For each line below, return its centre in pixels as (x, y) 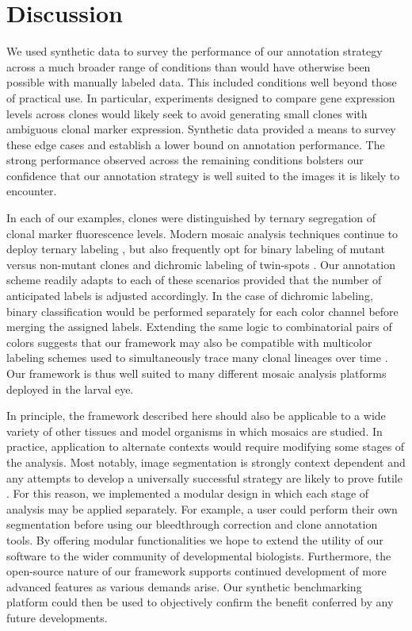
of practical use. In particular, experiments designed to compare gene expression (201, 97)
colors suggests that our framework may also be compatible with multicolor (189, 342)
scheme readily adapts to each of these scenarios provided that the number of (194, 280)
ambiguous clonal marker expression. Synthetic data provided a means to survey (201, 129)
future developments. (57, 617)
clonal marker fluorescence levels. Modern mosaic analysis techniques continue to (202, 233)
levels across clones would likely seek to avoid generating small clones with (187, 113)
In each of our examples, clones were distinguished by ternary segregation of (191, 218)
